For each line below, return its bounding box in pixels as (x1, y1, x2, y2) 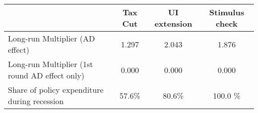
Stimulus (209, 6, 244, 18)
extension (154, 18, 193, 29)
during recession (8, 95, 64, 107)
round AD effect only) (8, 70, 85, 81)
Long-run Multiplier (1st (8, 58, 93, 70)
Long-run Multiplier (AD (8, 33, 95, 44)
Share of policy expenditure (8, 84, 104, 95)
